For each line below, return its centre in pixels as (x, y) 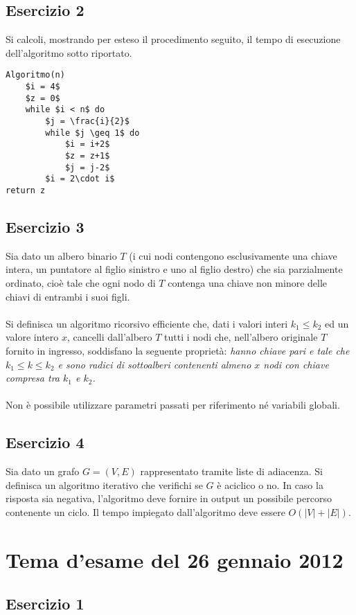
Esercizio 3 (45, 226)
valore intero (32, 337)
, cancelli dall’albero (109, 337)
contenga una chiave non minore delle (248, 283)
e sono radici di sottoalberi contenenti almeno (154, 364)
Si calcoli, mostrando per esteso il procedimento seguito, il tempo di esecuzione (173, 39)
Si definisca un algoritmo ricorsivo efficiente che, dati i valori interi (147, 323)
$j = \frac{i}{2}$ (87, 122)
